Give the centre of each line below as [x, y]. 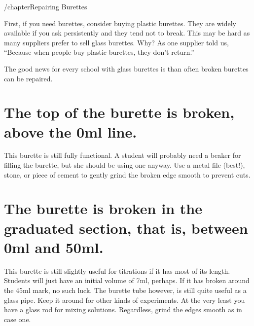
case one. [18, 319]
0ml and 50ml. [54, 247]
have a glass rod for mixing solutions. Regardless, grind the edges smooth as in [123, 309]
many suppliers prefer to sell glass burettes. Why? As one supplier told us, [116, 42]
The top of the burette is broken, [119, 112]
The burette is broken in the [103, 208]
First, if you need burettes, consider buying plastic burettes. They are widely [120, 23]
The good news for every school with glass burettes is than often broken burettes [126, 68]
